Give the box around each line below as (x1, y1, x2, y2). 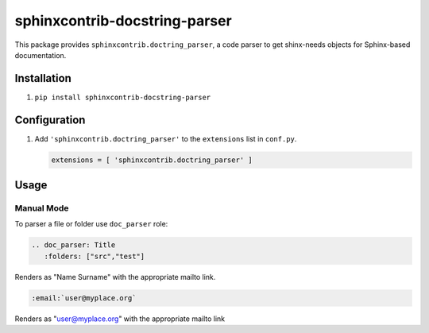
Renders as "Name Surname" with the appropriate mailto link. (14, 272, 216, 281)
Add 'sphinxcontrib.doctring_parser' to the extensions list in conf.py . (34, 134, 297, 143)
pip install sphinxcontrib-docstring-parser (34, 92, 211, 102)
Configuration (14, 113, 86, 126)
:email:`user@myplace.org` (31, 293, 137, 302)
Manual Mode (14, 203, 69, 214)
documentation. (14, 50, 67, 60)
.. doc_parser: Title (31, 241, 116, 250)
